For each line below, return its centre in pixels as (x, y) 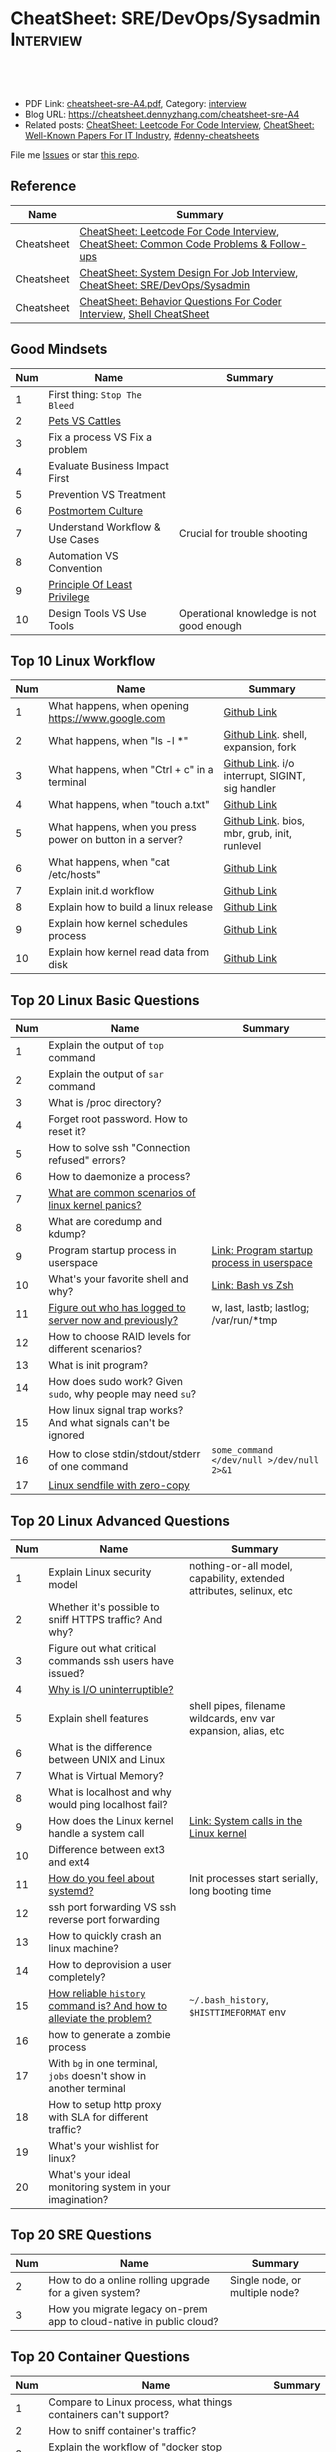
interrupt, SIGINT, (264, 776)
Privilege (69, 597)
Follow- (288, 244)
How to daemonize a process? (119, 1177)
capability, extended (237, 1578)
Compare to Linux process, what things (140, 2402)
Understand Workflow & (104, 527)
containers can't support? (109, 2414)
